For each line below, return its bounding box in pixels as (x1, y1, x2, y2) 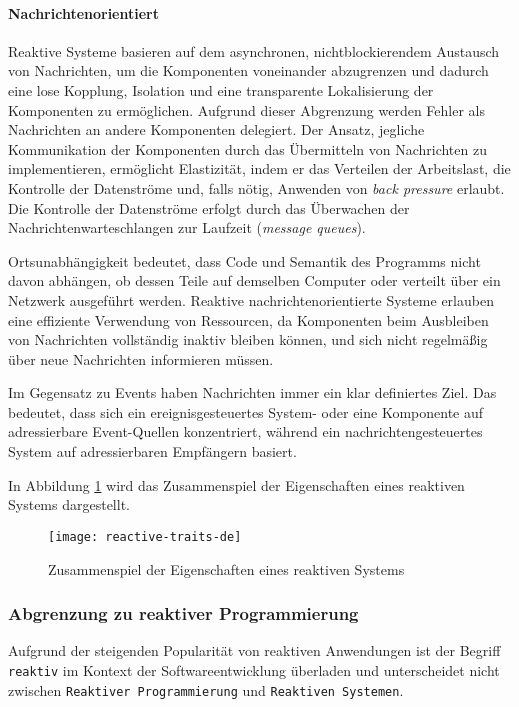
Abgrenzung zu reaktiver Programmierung (8, 601, 359, 626)
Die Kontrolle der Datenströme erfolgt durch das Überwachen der (8, 197, 410, 218)
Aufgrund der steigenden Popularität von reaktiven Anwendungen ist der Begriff (8, 640, 501, 661)
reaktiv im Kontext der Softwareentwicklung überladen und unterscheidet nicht (8, 659, 500, 680)
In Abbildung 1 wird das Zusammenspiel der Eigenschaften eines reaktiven (8, 474, 465, 495)
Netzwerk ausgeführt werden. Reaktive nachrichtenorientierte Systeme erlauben (8, 289, 494, 310)
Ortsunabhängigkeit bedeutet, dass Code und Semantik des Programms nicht (8, 250, 481, 271)
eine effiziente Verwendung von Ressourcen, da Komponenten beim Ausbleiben (8, 309, 489, 330)
